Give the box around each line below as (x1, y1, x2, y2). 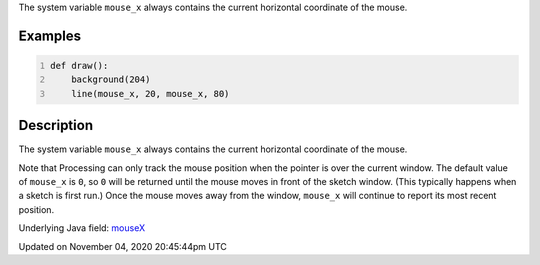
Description (18, 117, 94, 134)
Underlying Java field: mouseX (18, 222, 145, 234)
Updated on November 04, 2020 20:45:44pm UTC (18, 240, 227, 252)
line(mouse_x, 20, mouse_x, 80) (71, 88, 230, 99)
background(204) (71, 74, 151, 85)
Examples (18, 27, 82, 44)
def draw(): (50, 60, 109, 71)
